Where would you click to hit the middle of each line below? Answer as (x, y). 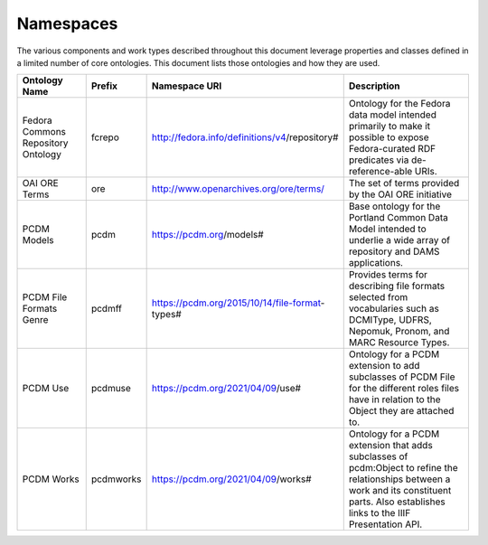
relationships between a (399, 479)
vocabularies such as (394, 309)
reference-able (380, 172)
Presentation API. (385, 524)
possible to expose (389, 137)
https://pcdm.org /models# (207, 235)
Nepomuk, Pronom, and (399, 332)
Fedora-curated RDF (392, 149)
